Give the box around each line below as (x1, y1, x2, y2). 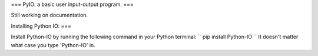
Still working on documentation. (11, 12, 88, 19)
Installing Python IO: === (11, 22, 72, 29)
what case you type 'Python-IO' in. (11, 41, 95, 48)
